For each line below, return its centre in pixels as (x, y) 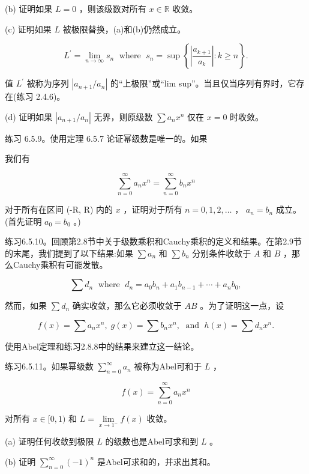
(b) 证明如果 (29, 8)
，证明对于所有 (153, 209)
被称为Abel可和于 (168, 366)
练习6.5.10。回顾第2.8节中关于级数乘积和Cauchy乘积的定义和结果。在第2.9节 (154, 241)
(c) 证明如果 (28, 29)
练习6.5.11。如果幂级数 (49, 366)
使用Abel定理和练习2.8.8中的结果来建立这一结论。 (102, 346)
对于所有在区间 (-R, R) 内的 (59, 209)
